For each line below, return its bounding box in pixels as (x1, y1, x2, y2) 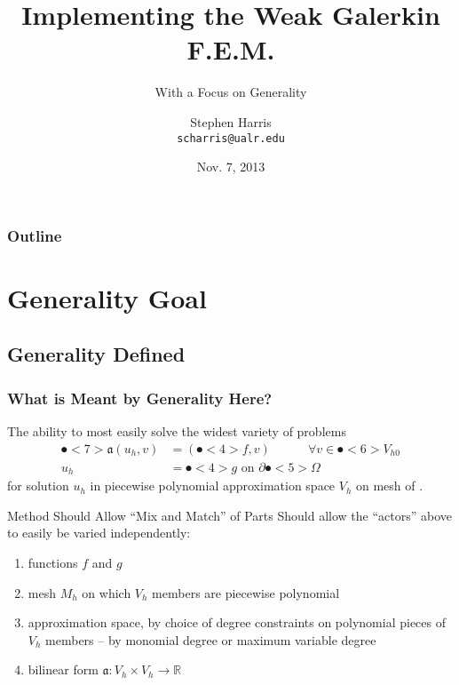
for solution (7, 476, 69, 495)
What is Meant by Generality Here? (7, 386, 273, 409)
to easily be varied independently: (7, 523, 191, 542)
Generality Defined (7, 340, 186, 368)
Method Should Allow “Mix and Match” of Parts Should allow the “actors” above (7, 506, 452, 524)
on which (82, 583, 131, 601)
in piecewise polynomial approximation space (90, 476, 336, 495)
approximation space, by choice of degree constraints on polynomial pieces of (28, 613, 446, 632)
